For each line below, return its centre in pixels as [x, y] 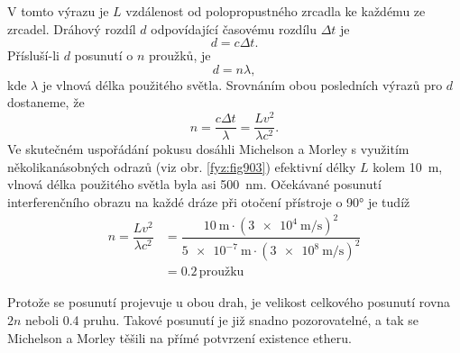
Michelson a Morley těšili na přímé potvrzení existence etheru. [179, 337]
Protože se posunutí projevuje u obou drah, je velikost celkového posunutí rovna [229, 302]
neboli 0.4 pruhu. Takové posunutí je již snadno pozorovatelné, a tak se [222, 320]
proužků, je [179, 55]
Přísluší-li [33, 55]
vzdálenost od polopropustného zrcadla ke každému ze [276, 11]
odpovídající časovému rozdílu [234, 28]
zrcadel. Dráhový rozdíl [72, 28]
